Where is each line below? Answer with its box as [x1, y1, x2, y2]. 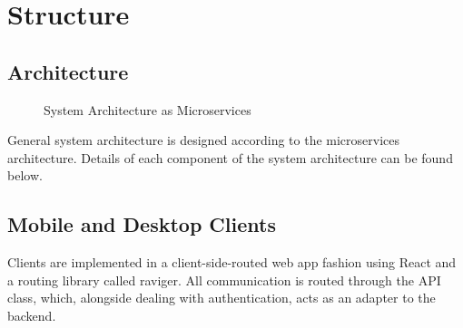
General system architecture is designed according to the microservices [7, 130, 400, 150]
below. [7, 166, 43, 185]
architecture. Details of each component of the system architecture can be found [7, 148, 453, 167]
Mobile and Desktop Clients [7, 210, 276, 238]
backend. [7, 305, 56, 324]
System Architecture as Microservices [44, 100, 251, 119]
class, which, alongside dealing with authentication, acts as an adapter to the [7, 288, 436, 307]
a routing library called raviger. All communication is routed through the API [7, 270, 441, 289]
